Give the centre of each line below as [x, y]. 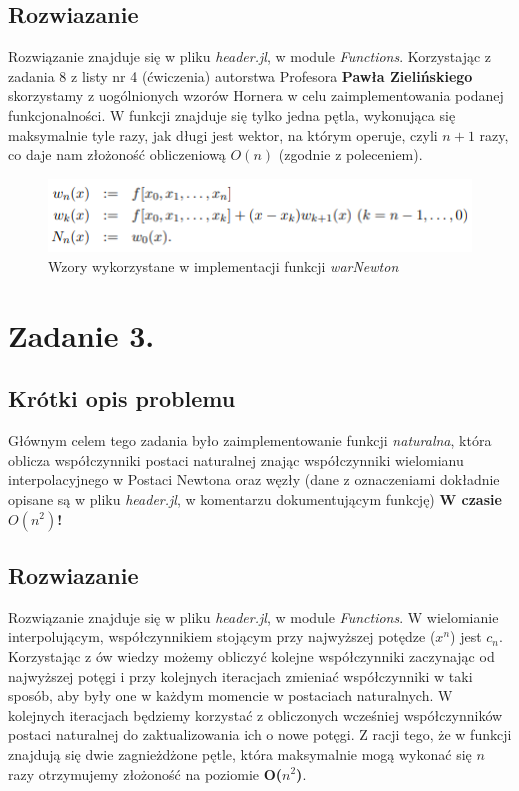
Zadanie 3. [81, 334]
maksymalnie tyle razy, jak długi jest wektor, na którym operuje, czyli [223, 134]
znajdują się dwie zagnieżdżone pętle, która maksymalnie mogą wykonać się [240, 753]
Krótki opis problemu [122, 398]
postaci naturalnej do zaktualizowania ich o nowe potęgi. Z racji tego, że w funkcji [260, 734]
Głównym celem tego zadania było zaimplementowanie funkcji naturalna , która [250, 440]
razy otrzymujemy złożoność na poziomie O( [145, 773]
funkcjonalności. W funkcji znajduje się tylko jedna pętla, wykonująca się [232, 114]
